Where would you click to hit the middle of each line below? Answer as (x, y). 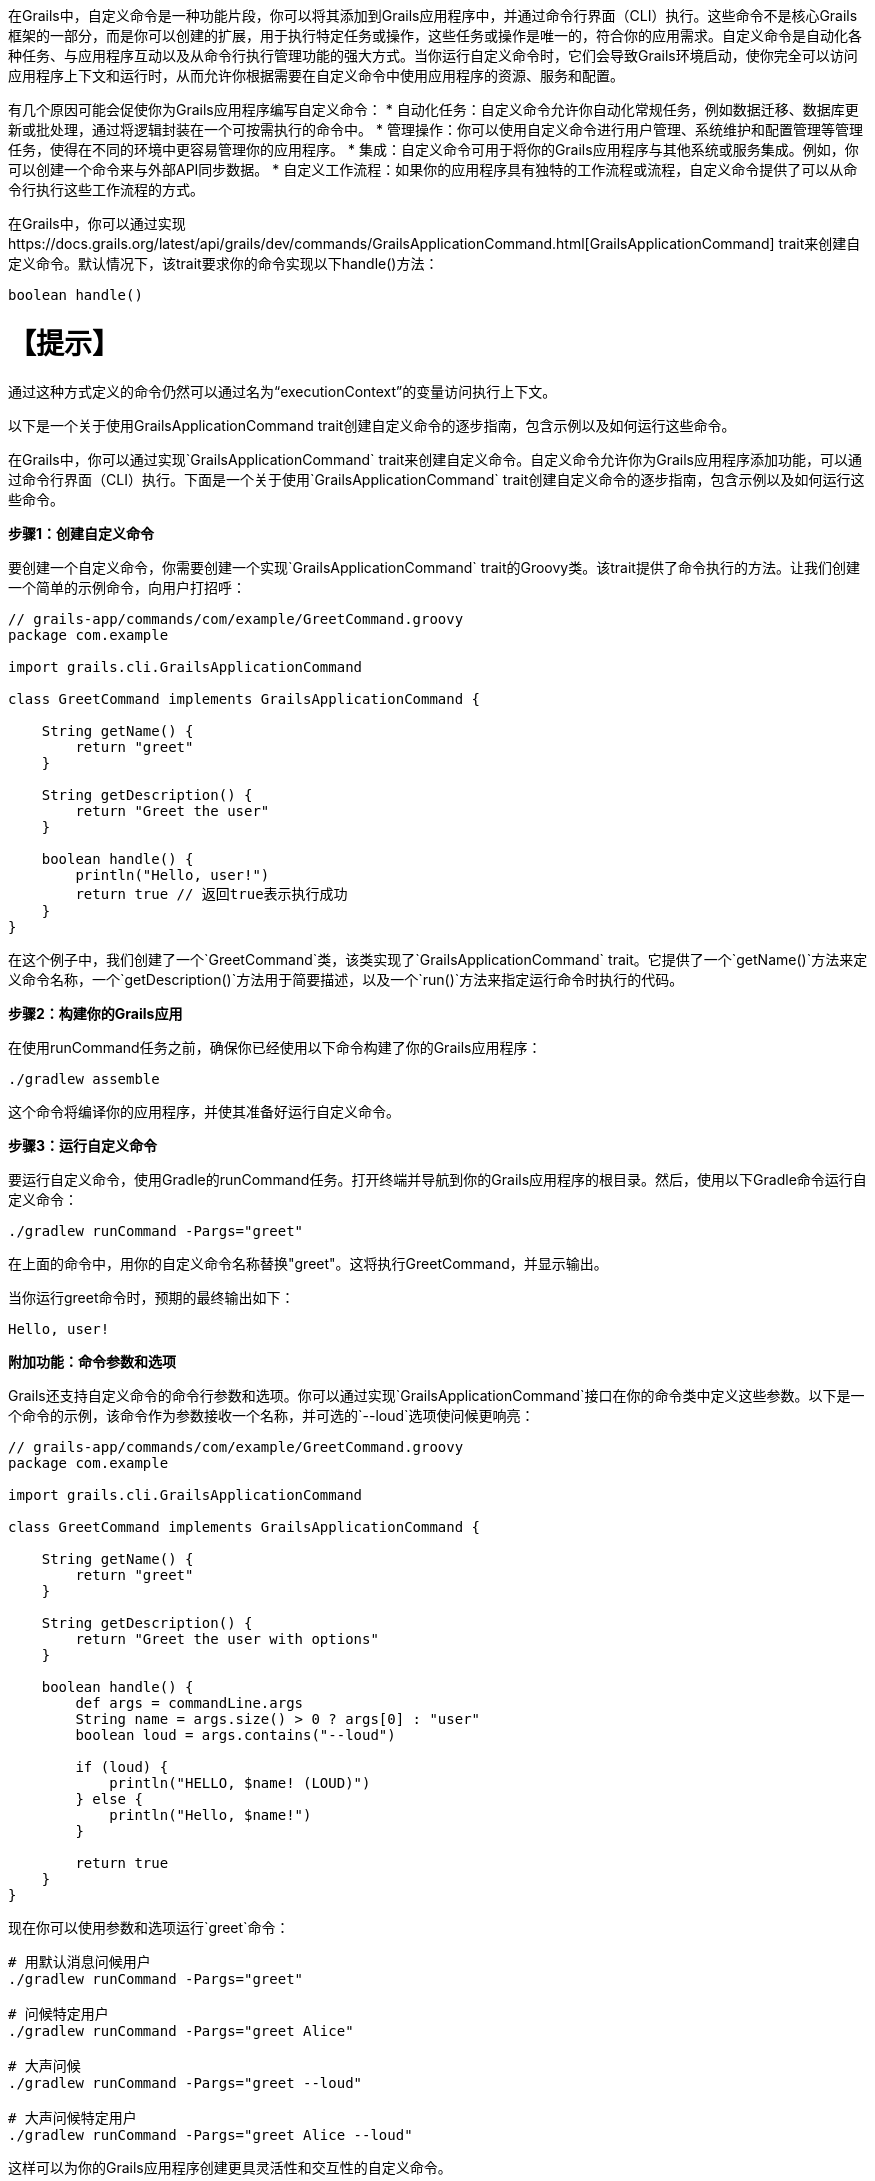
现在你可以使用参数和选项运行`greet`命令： (149, 1927)
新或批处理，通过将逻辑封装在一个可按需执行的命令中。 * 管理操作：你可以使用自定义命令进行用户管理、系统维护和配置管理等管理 (435, 129)
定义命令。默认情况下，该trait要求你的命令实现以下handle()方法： (223, 263)
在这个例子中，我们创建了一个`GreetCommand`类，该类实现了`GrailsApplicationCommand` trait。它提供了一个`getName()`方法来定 (438, 959)
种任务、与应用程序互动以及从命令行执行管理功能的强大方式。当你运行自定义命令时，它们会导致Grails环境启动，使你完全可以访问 (433, 55)
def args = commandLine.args (189, 1702)
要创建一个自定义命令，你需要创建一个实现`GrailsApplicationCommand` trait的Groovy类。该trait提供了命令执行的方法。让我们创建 (434, 567)
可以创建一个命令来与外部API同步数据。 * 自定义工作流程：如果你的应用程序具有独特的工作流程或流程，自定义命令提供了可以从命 (433, 169)
